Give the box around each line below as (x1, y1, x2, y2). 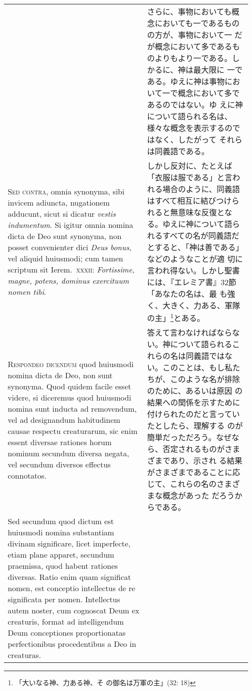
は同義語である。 (147, 145, 209, 157)
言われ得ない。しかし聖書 (147, 265, 240, 276)
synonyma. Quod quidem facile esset (8, 380, 131, 392)
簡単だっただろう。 (147, 432, 216, 443)
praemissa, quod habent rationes (8, 560, 118, 572)
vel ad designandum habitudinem (8, 414, 121, 425)
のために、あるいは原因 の (147, 385, 243, 397)
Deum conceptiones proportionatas (8, 627, 126, 639)
